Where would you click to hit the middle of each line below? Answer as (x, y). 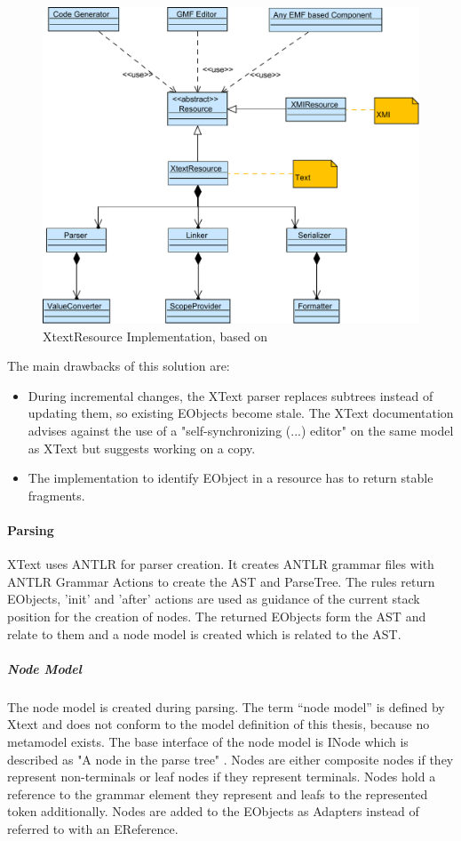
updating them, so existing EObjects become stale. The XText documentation (241, 413)
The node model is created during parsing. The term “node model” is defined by (226, 706)
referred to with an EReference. (93, 828)
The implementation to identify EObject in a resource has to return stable (230, 478)
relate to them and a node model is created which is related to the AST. (204, 633)
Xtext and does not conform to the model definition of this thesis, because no (219, 724)
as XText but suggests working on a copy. (142, 448)
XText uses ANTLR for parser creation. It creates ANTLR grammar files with (221, 564)
